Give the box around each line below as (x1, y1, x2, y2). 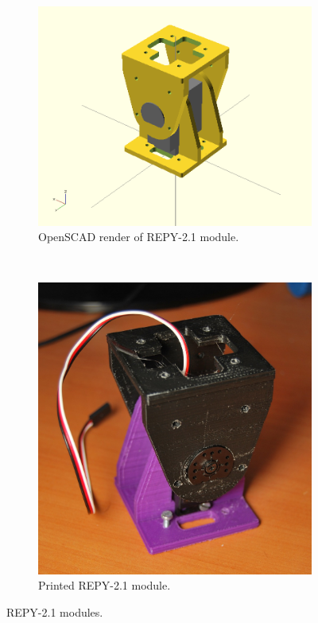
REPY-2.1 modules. (6, 604, 103, 621)
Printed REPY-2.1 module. (38, 577, 171, 594)
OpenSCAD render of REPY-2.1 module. (38, 228, 239, 245)
